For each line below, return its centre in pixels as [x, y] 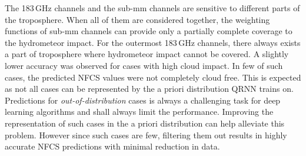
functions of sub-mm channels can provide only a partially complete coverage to [149, 31]
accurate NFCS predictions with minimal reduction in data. [112, 146]
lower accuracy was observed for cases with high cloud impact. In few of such [144, 65]
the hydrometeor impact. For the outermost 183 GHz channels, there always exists [153, 42]
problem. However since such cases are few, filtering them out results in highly [146, 135]
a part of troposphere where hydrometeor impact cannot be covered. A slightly [147, 54]
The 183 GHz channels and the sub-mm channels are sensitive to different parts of [152, 8]
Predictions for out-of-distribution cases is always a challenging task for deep [143, 100]
